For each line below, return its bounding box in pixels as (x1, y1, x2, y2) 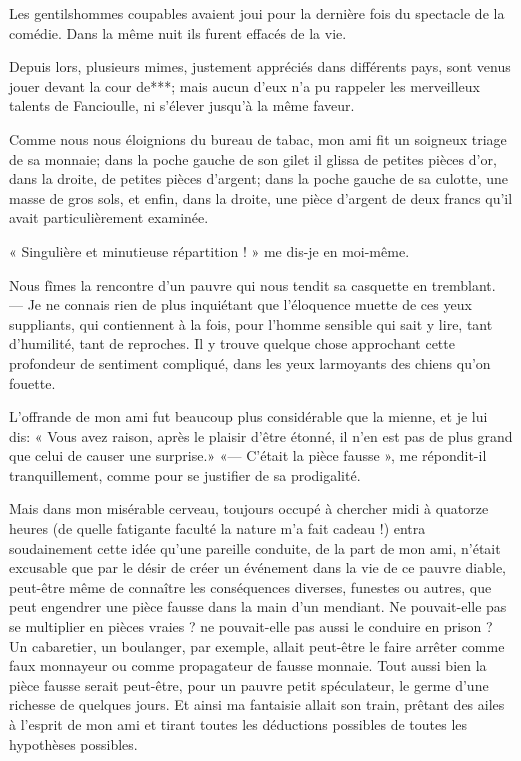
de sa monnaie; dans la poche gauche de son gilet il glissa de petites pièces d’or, (9, 148, 497, 169)
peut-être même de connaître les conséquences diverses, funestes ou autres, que (9, 576, 492, 597)
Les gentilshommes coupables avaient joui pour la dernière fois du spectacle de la (9, 3, 505, 23)
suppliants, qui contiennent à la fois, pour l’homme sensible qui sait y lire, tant (9, 313, 493, 334)
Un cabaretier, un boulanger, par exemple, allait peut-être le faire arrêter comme (9, 635, 505, 656)
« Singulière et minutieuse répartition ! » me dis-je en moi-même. (9, 240, 410, 261)
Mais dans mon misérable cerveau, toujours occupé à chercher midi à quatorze (9, 498, 489, 519)
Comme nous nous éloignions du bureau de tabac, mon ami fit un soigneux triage (9, 128, 507, 149)
